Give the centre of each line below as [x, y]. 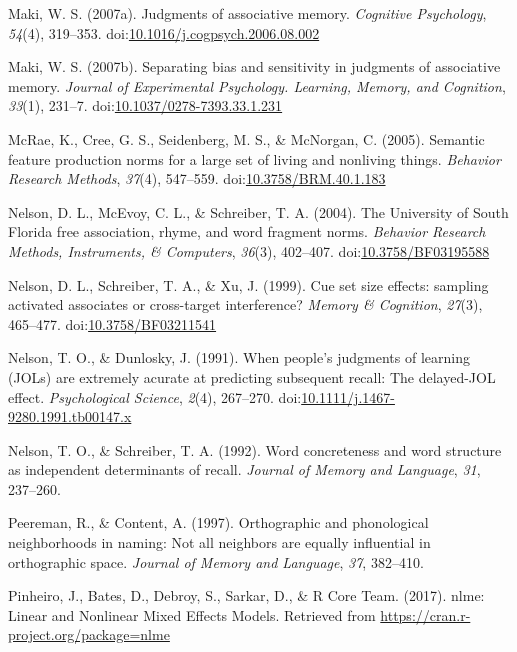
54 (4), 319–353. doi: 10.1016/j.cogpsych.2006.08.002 [164, 32]
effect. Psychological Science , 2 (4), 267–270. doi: [155, 396]
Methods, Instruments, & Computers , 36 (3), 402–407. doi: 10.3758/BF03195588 [249, 250]
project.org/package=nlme [89, 634]
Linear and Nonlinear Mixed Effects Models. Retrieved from [192, 614]
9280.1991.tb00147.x [70, 416]
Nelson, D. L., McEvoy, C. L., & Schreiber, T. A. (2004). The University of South [258, 211]
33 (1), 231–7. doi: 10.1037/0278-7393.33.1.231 [145, 105]
